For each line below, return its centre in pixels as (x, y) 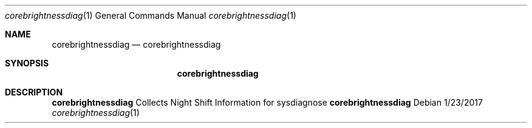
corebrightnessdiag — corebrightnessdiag (136, 44)
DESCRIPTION (34, 92)
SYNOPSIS (27, 63)
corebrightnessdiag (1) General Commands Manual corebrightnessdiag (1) (151, 15)
